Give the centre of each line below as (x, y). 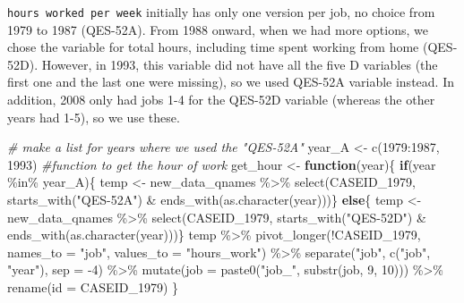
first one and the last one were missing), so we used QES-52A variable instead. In (231, 82)
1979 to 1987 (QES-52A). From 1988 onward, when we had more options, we (218, 29)
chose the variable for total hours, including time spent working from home (213, 47)
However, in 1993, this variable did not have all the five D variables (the (240, 64)
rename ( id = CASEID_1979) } (93, 286)
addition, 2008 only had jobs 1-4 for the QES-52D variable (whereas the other (221, 100)
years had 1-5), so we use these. (94, 117)
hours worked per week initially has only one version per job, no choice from (221, 12)
